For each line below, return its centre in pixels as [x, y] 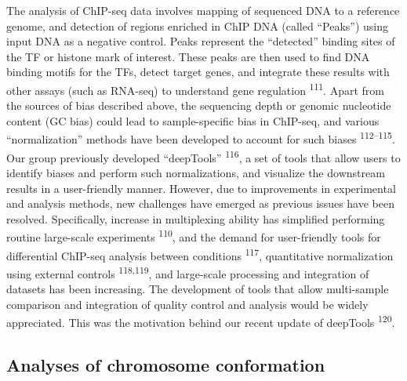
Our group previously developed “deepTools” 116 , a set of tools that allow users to [203, 156]
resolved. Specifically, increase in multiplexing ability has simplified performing [196, 218]
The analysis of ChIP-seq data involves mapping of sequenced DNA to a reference [203, 10]
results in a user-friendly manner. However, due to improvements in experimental [201, 188]
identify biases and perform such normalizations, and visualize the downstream [196, 172]
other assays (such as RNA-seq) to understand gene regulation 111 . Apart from [195, 89]
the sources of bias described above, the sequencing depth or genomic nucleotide [199, 105]
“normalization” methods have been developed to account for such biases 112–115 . [201, 138]
